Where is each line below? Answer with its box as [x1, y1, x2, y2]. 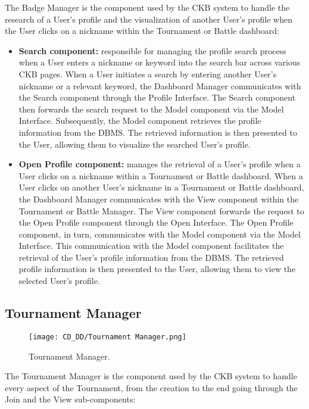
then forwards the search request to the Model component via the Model [18, 102, 284, 115]
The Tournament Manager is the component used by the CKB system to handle [5, 370, 297, 382]
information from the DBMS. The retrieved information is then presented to [18, 126, 297, 138]
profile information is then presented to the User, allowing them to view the [18, 263, 296, 275]
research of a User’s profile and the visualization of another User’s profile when [5, 13, 292, 25]
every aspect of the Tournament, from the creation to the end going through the [5, 381, 298, 394]
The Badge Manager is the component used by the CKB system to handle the [5, 1, 290, 13]
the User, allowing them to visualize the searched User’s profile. [18, 138, 251, 150]
